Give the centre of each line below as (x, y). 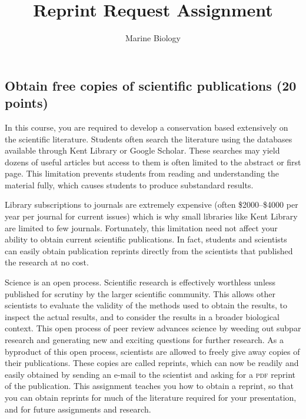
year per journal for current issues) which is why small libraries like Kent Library (151, 216)
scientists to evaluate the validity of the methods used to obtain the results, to (146, 305)
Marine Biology (153, 38)
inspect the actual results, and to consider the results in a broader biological (142, 316)
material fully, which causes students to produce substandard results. (129, 184)
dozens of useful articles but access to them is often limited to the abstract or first (153, 162)
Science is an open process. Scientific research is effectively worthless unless (140, 282)
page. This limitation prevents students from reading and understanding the (142, 173)
